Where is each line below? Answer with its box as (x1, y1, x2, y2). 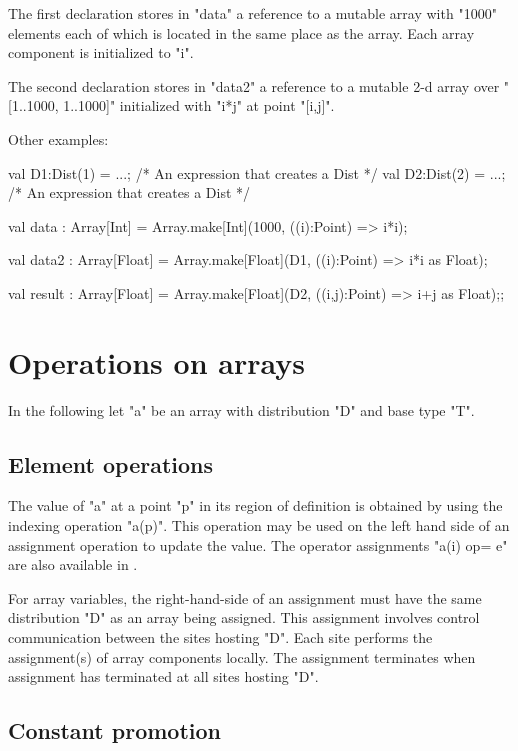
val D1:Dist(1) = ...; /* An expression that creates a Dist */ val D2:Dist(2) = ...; (8, 162, 506, 183)
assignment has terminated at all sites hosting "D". (8, 666, 319, 687)
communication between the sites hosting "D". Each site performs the (8, 627, 433, 648)
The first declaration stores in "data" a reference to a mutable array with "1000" (8, 3, 497, 23)
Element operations (8, 448, 214, 479)
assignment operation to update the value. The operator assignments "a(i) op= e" (8, 534, 508, 555)
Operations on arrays (8, 341, 305, 382)
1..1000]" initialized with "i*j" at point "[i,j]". (63, 95, 335, 116)
